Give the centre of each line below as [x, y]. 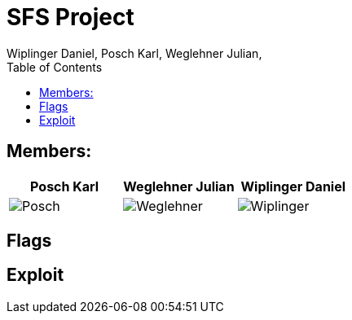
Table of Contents [55, 67]
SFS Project [70, 17]
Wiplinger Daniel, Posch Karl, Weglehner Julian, [134, 53]
